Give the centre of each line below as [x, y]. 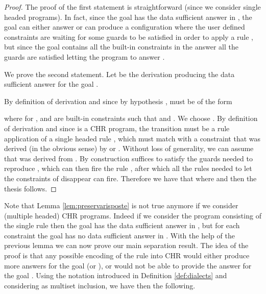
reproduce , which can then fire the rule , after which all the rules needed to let [128, 168]
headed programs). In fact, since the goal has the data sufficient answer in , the [128, 17]
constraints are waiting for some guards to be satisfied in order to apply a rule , [129, 36]
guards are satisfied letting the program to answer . [84, 56]
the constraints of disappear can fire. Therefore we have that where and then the [130, 178]
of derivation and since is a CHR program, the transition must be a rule [117, 128]
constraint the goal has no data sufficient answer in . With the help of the [119, 235]
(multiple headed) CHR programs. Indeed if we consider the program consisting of [133, 215]
